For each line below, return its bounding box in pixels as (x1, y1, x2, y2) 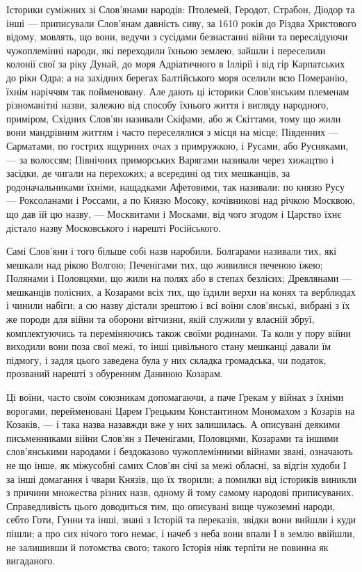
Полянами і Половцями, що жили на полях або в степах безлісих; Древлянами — (6, 271, 352, 285)
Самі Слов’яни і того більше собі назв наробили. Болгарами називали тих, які (6, 244, 337, 258)
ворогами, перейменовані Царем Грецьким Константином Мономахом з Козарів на (6, 403, 355, 418)
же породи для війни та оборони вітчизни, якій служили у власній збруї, (6, 312, 315, 326)
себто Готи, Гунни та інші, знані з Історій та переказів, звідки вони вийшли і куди (6, 512, 356, 527)
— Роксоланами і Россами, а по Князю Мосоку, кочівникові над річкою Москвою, (6, 193, 355, 207)
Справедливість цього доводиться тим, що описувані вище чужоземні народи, (6, 498, 336, 513)
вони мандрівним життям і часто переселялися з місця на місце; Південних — (6, 125, 338, 139)
